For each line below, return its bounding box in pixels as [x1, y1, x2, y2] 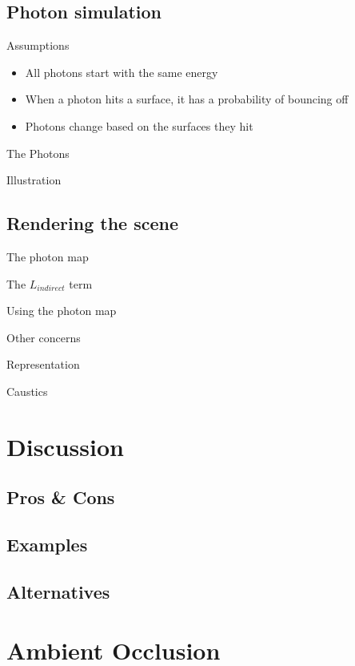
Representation [6, 356, 80, 373]
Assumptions [6, 37, 70, 54]
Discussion [6, 430, 124, 462]
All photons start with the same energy [25, 63, 218, 80]
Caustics [6, 382, 48, 399]
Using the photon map [6, 302, 117, 319]
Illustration [6, 172, 62, 188]
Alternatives [6, 579, 110, 603]
